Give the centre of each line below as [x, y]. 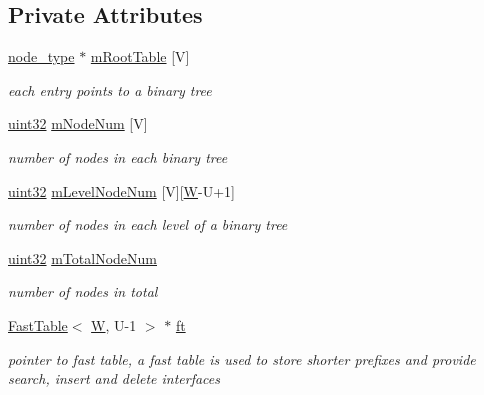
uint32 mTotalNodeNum [82, 257]
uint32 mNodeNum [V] [78, 123]
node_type [41, 56]
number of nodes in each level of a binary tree [148, 224]
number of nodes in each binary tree [118, 156]
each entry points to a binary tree [110, 89]
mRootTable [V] [140, 56]
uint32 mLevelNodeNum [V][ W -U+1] [121, 190]
